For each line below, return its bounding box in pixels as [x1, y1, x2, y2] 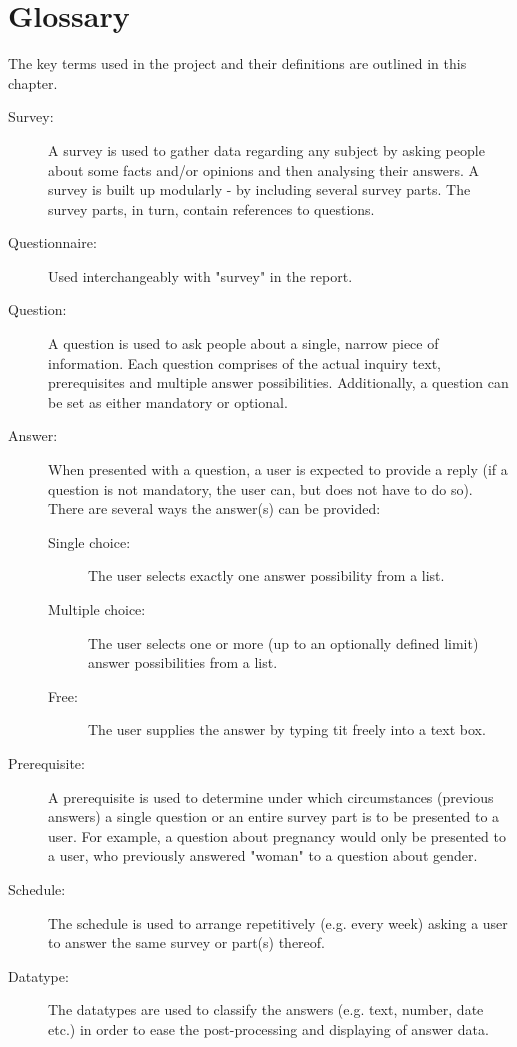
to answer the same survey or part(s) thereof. [48, 932, 325, 953]
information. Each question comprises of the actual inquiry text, [48, 352, 441, 373]
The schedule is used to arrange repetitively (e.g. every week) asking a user [48, 912, 508, 933]
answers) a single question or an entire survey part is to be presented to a [48, 806, 500, 827]
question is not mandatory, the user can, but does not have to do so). [48, 478, 473, 499]
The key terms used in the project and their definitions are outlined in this [8, 53, 467, 74]
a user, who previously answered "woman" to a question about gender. [48, 845, 478, 866]
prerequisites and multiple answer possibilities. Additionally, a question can [48, 372, 509, 393]
